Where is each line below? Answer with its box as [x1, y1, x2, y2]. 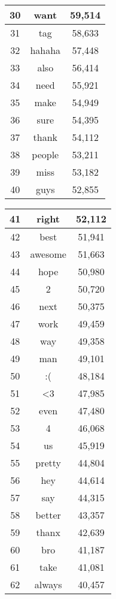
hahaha [30, 43, 61, 57]
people [32, 148, 59, 161]
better [35, 508, 61, 522]
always [34, 577, 62, 591]
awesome [30, 247, 66, 261]
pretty [35, 456, 62, 469]
